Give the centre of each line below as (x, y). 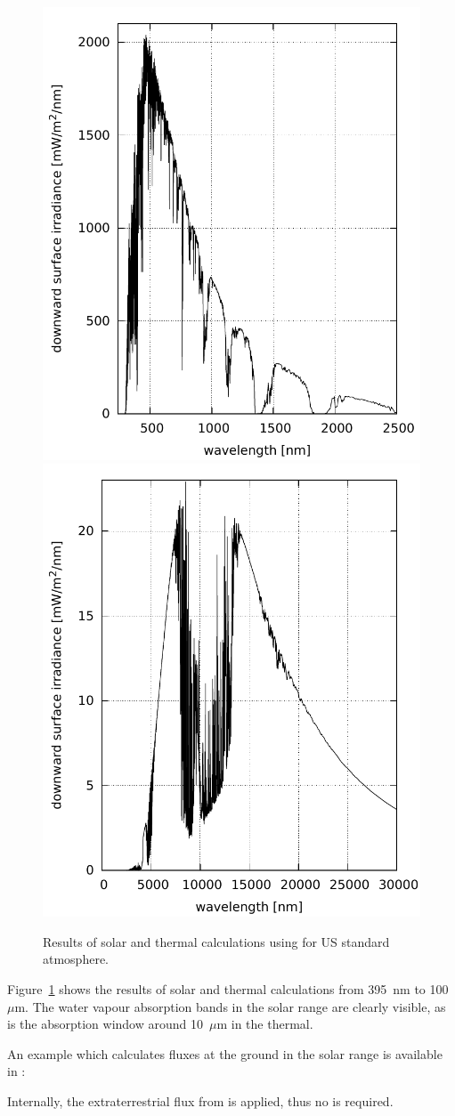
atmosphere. (76, 959)
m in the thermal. (265, 1024)
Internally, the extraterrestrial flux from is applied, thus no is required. (200, 1100)
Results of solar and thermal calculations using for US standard (216, 941)
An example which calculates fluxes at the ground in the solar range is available (225, 1053)
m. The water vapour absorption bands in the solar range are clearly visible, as (230, 1006)
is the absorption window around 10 (105, 1024)
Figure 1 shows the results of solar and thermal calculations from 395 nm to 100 (228, 988)
